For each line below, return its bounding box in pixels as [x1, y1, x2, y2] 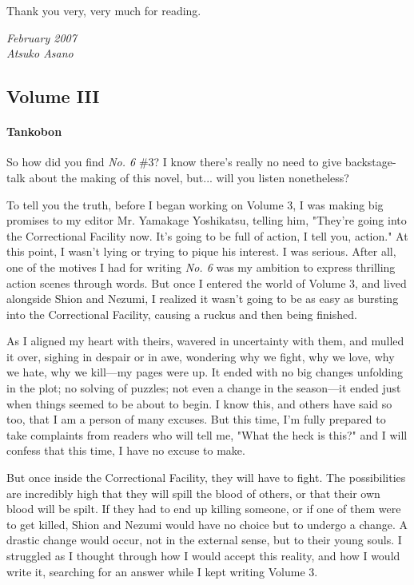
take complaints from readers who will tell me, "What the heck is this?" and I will [6, 426, 408, 443]
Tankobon [6, 123, 62, 140]
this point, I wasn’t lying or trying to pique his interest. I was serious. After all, [6, 243, 396, 260]
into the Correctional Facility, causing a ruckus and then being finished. [6, 305, 357, 322]
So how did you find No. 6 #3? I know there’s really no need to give [6, 153, 342, 170]
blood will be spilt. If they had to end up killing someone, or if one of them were [6, 500, 401, 517]
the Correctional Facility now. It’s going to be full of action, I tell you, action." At [6, 227, 408, 244]
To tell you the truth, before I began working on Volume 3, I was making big [6, 196, 384, 213]
